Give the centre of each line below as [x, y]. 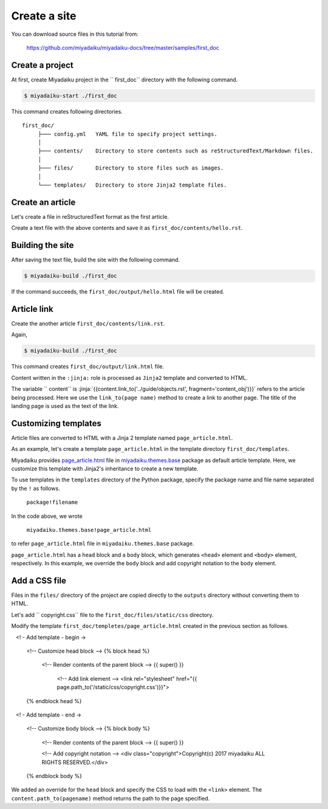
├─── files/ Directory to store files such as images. [131, 168]
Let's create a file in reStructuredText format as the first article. [90, 216]
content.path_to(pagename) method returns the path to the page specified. [111, 798]
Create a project [43, 65]
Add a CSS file [39, 580]
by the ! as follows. [36, 488]
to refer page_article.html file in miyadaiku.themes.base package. [103, 543]
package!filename [52, 502]
